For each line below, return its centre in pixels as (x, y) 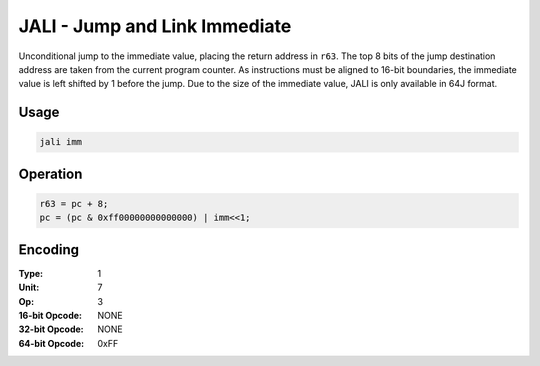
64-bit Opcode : (51, 343)
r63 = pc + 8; (74, 203)
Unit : (29, 287)
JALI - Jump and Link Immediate (155, 26)
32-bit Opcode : (51, 329)
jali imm (61, 142)
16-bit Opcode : (50, 315)
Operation (50, 173)
